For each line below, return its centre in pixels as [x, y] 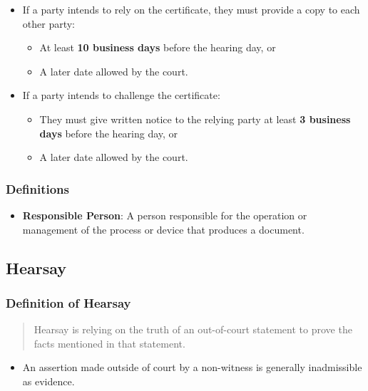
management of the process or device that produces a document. [163, 229]
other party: [49, 23]
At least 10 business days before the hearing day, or [158, 47]
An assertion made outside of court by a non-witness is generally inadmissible [192, 367]
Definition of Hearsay [68, 302]
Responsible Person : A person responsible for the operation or [165, 215]
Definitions [37, 188]
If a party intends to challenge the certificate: [121, 95]
